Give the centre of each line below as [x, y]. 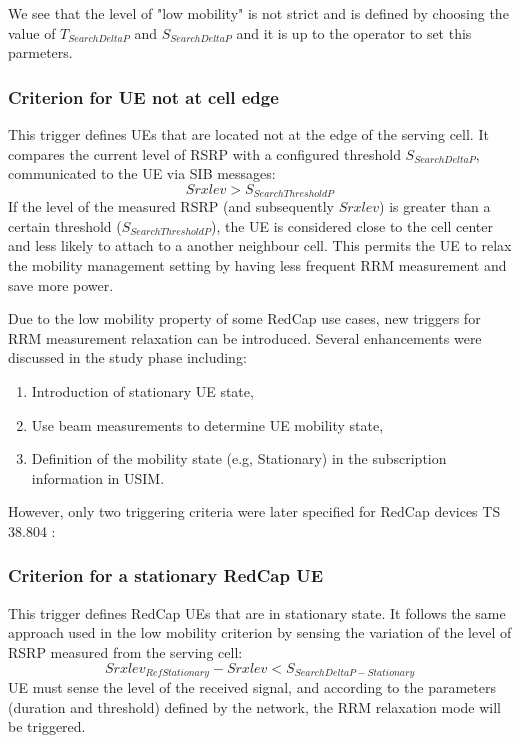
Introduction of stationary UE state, [142, 390]
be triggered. [47, 726]
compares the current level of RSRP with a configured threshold [204, 153]
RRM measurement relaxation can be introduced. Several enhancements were [245, 337]
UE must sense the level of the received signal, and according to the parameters [252, 687]
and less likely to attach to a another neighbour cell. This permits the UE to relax [260, 245]
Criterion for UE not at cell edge [143, 96]
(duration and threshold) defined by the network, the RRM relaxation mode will [255, 706]
